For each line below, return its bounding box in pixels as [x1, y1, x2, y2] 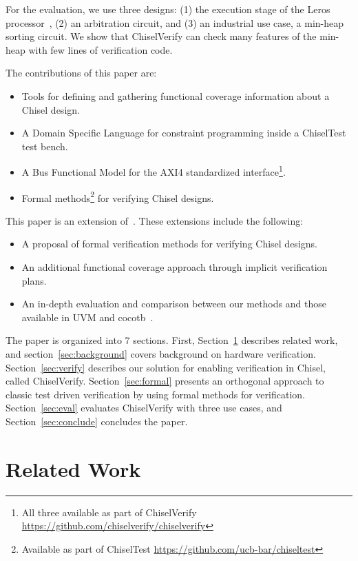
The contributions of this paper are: [6, 65, 157, 80]
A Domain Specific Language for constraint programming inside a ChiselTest [21, 125, 346, 140]
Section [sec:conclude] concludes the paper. [6, 414, 188, 428]
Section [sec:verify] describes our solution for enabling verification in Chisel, [6, 360, 326, 374]
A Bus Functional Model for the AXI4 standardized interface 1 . [21, 163, 286, 178]
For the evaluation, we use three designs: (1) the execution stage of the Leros [6, 2, 330, 16]
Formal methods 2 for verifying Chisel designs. [21, 188, 214, 205]
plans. [21, 273, 47, 287]
